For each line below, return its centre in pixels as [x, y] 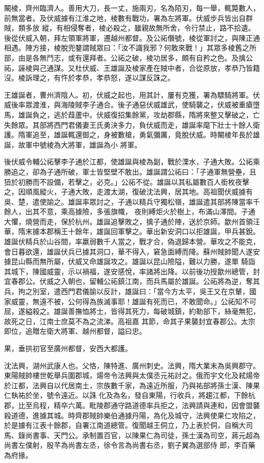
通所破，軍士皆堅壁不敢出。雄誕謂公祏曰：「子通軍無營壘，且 [155, 171]
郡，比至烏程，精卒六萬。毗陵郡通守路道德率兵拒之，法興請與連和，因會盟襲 [132, 405]
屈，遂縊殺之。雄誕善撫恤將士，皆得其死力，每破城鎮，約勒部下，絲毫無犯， [132, 311]
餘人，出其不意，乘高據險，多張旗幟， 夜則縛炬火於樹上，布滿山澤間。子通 [130, 211]
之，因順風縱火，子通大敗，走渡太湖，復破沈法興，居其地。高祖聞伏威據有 [128, 192]
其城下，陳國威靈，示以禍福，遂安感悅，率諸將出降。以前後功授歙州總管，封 [132, 271]
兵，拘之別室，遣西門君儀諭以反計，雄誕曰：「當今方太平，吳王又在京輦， [127, 291]
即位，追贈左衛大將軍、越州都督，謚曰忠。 [75, 331]
